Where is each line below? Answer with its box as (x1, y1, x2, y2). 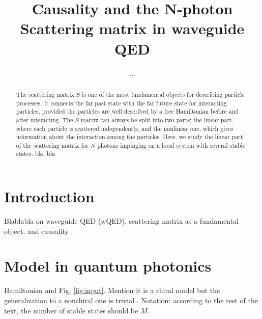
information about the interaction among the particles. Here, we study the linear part (16, 132, 243, 141)
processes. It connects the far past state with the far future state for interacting (16, 98, 227, 107)
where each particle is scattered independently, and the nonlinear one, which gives (16, 124, 234, 132)
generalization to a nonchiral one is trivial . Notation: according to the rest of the (4, 295, 258, 305)
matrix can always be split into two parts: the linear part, (80, 115, 234, 124)
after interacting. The (16, 115, 73, 124)
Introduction (4, 186, 95, 207)
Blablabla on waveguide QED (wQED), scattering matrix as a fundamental (4, 216, 239, 226)
